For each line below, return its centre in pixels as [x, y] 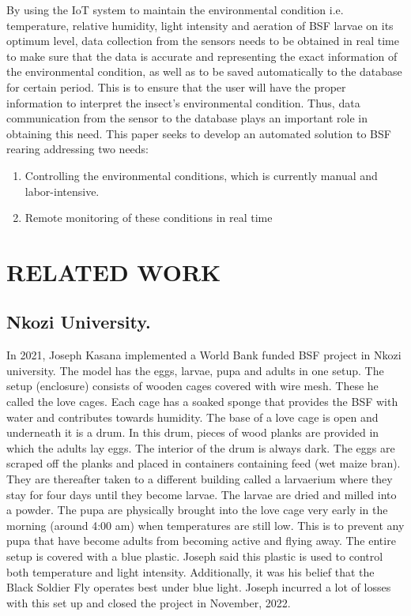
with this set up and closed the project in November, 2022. [149, 602]
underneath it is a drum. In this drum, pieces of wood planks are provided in [193, 432]
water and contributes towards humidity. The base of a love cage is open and [192, 417]
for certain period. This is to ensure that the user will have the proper [176, 86]
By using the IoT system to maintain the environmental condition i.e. [175, 9]
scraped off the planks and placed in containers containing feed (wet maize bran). [204, 463]
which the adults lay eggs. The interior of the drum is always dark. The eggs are [201, 447]
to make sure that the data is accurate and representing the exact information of [202, 56]
